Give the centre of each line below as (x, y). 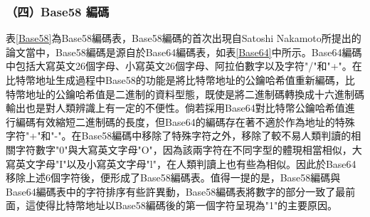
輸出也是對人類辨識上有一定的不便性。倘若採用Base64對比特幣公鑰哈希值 (175, 108)
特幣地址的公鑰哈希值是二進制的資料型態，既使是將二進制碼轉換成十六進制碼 (185, 94)
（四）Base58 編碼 (58, 11)
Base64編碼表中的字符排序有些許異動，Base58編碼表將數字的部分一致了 (171, 191)
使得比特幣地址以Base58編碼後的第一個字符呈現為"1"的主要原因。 (186, 205)
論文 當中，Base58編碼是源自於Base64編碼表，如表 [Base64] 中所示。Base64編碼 (184, 52)
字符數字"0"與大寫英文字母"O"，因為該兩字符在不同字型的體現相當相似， (184, 149)
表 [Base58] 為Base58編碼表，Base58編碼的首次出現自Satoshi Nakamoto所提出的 (184, 38)
